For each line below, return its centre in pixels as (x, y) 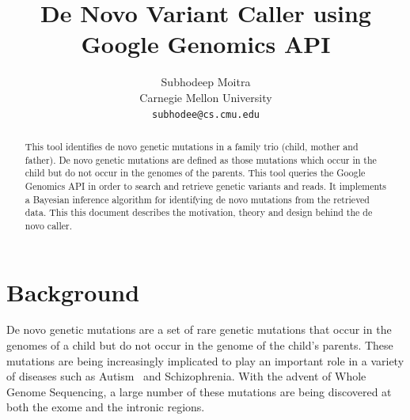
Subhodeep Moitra (206, 82)
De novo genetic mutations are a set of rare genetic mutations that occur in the (199, 329)
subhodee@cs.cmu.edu (206, 114)
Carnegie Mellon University (206, 97)
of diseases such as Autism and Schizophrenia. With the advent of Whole (186, 376)
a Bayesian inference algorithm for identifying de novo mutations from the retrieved (197, 199)
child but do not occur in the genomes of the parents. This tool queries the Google (195, 173)
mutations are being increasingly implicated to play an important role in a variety (205, 360)
